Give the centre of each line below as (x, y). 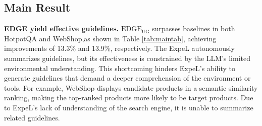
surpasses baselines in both (194, 28)
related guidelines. (32, 117)
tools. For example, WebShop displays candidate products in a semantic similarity (131, 87)
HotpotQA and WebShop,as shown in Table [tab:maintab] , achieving (110, 38)
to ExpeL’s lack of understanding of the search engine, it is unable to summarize (129, 107)
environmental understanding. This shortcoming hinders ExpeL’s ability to (120, 68)
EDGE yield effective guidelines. (62, 28)
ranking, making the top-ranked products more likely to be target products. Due (129, 98)
